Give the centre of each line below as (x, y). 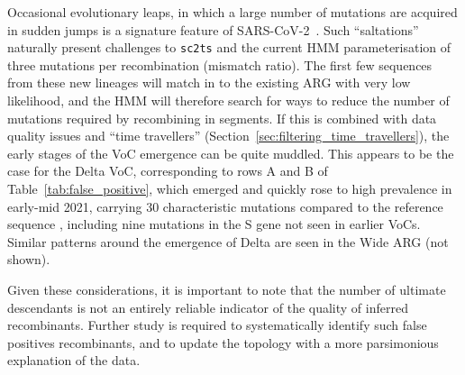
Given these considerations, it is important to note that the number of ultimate (227, 289)
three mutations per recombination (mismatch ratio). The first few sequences (220, 64)
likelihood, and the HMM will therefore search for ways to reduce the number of (228, 101)
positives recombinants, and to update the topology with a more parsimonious (223, 342)
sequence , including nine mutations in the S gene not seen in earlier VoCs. (214, 224)
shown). (29, 259)
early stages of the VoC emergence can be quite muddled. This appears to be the (231, 153)
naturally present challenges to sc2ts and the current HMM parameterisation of (229, 47)
